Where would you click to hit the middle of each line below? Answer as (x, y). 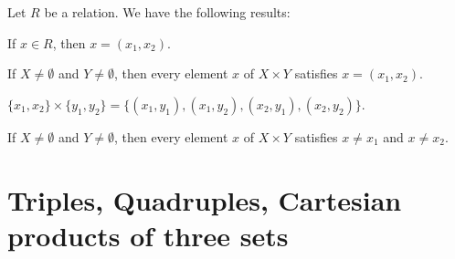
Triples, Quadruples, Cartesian (205, 199)
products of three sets (148, 235)
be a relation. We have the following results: (167, 12)
